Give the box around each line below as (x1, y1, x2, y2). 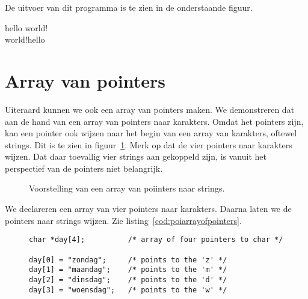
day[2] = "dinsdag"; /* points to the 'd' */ (29, 275, 227, 284)
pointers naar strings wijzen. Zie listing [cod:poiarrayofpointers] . (5, 214, 242, 226)
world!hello (5, 33, 45, 46)
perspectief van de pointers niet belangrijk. (5, 162, 163, 174)
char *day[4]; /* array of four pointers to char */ (29, 235, 283, 244)
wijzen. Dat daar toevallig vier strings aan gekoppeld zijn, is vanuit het (5, 150, 266, 163)
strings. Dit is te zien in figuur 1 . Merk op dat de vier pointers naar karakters (5, 138, 292, 151)
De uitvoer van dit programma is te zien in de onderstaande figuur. (5, 1, 253, 13)
